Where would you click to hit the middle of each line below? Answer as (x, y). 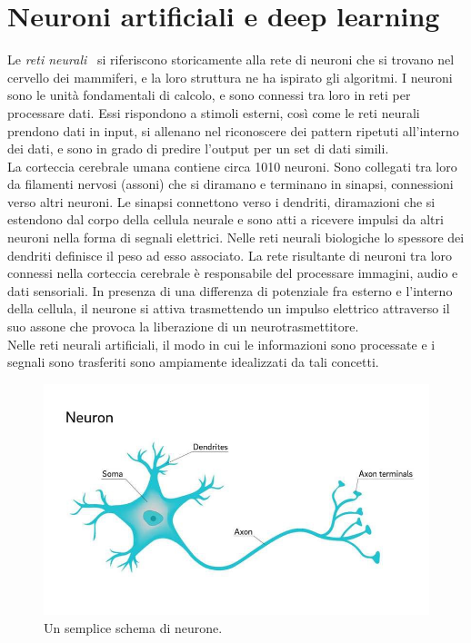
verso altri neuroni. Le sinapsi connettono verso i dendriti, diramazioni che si (221, 201)
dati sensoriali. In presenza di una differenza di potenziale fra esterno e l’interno (230, 290)
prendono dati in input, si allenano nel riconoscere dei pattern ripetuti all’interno (233, 130)
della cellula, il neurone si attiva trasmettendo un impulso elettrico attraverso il (229, 308)
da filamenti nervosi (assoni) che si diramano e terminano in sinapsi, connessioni (230, 184)
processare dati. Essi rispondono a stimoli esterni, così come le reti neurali (214, 112)
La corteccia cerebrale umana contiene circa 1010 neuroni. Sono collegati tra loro (232, 166)
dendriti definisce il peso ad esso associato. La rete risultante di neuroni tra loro (230, 255)
